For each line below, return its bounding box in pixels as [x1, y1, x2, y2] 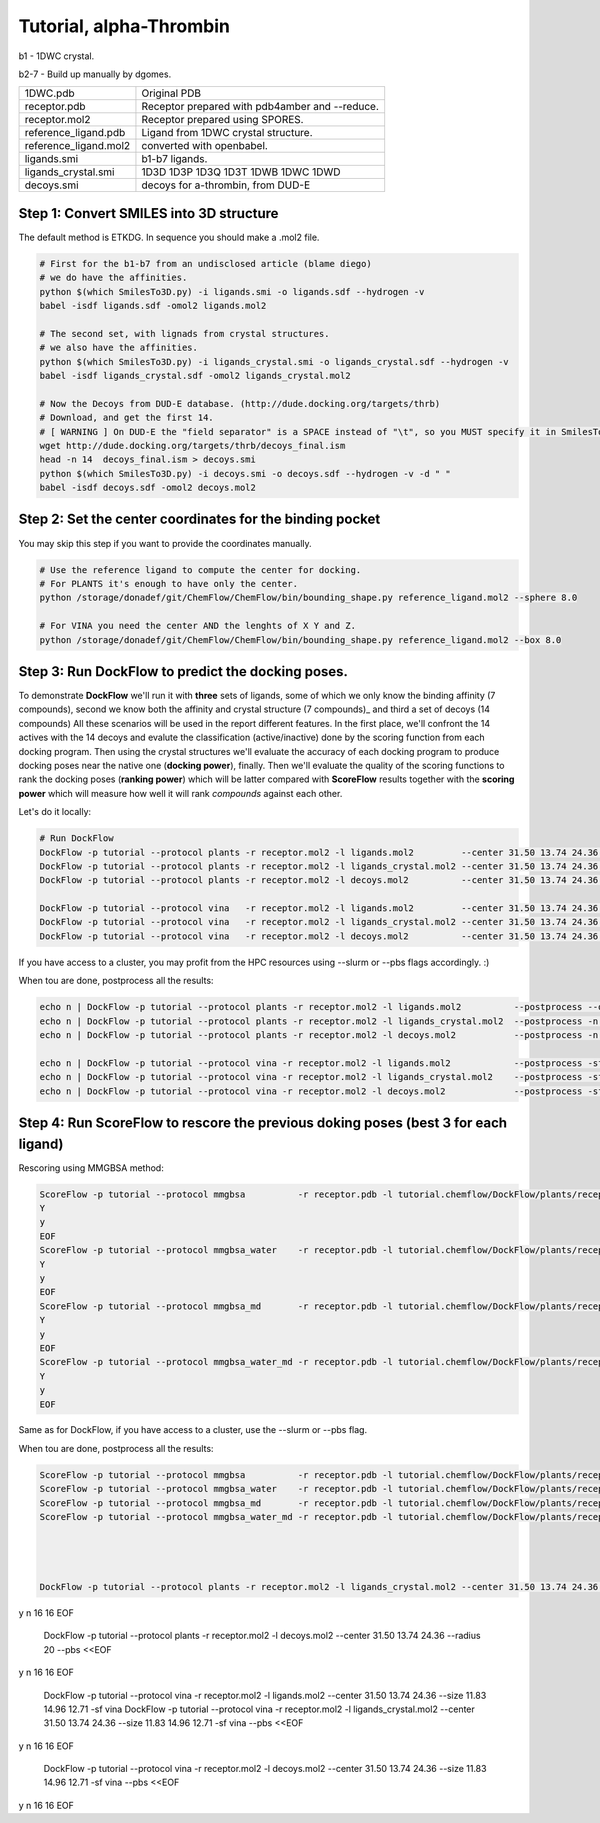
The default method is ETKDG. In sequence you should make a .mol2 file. [18, 231, 320, 243]
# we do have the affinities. [39, 272, 188, 284]
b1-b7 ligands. [141, 152, 208, 166]
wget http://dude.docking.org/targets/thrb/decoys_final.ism [39, 440, 346, 451]
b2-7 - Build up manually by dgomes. [18, 68, 172, 80]
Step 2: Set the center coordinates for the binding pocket [18, 511, 381, 528]
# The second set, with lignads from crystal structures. [39, 328, 330, 339]
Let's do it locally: [18, 806, 92, 818]
